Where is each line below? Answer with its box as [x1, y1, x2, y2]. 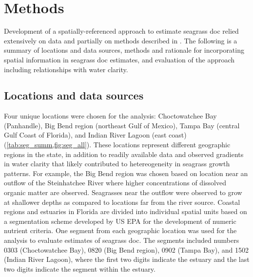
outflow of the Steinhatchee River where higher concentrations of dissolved [4, 178, 226, 188]
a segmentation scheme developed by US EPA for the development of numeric [4, 216, 236, 226]
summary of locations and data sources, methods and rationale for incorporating [4, 45, 244, 55]
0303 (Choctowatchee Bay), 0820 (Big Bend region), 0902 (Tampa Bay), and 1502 [4, 244, 249, 255]
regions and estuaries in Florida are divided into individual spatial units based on [4, 206, 247, 217]
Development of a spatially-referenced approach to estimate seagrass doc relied [4, 26, 239, 36]
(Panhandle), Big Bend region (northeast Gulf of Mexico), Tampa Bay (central [4, 120, 240, 130]
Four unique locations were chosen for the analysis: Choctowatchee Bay [4, 111, 217, 121]
